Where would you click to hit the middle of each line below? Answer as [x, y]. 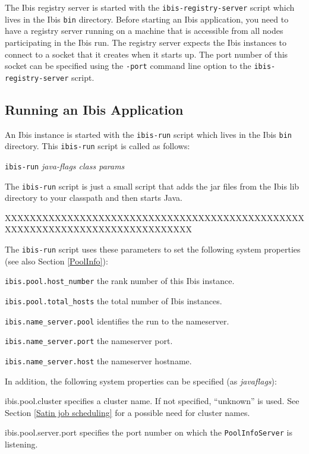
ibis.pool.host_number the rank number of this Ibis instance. [120, 281]
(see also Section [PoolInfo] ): [56, 261]
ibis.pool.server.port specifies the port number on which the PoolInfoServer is [149, 432]
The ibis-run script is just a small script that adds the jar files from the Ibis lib [152, 186]
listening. [21, 444]
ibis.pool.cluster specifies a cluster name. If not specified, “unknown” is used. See [152, 401]
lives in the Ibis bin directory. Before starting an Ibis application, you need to [147, 19]
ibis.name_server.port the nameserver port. [89, 341]
